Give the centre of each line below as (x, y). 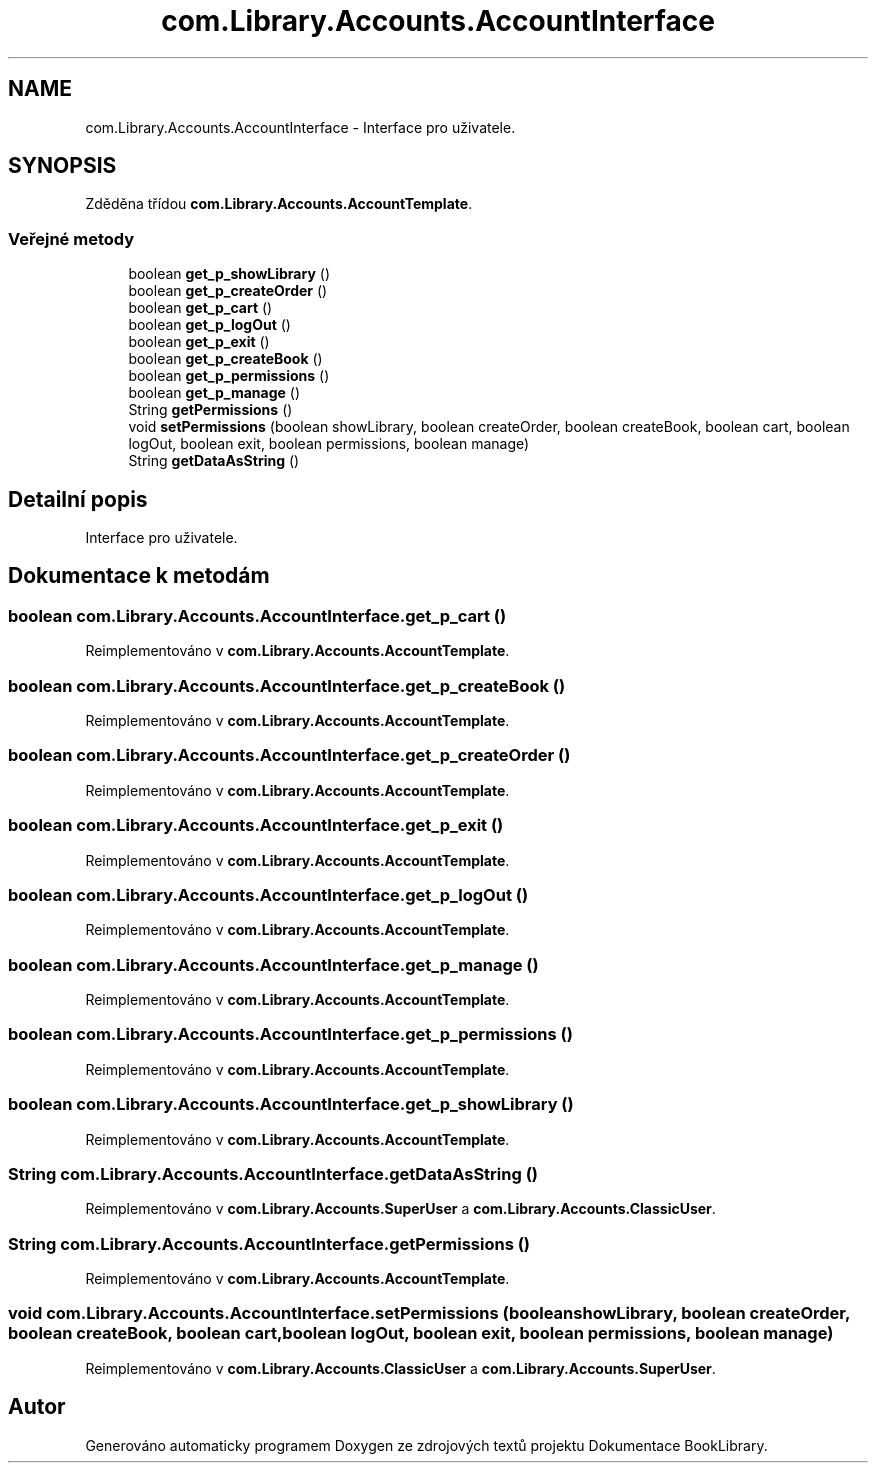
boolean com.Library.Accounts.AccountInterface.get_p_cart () (257, 615)
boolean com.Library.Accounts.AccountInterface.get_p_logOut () (268, 894)
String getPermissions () (210, 410)
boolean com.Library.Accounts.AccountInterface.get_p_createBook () (287, 685)
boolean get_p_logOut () (209, 325)
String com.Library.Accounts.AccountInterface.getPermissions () (269, 1243)
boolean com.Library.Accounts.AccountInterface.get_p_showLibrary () (291, 1104)
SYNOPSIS (62, 166)
